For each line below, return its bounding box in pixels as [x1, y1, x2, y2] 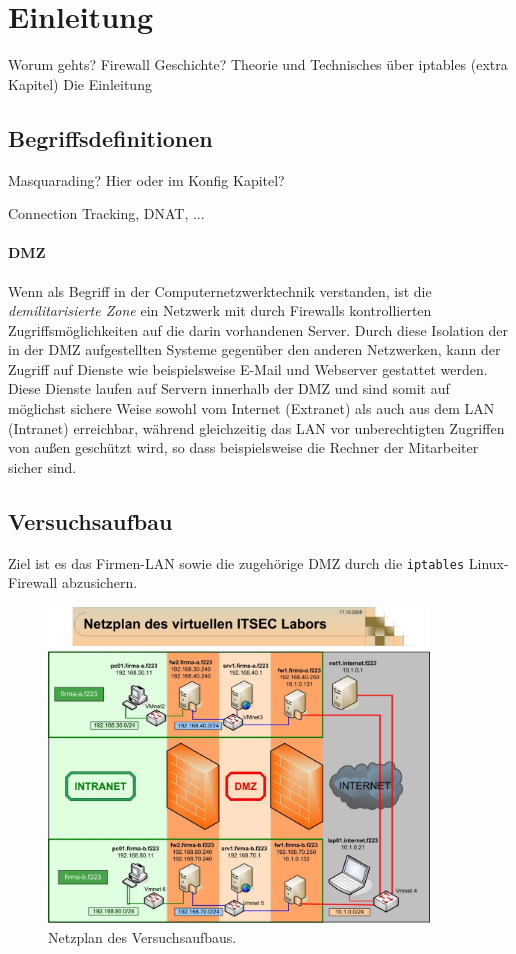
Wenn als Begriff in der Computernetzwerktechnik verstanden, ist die [8, 280, 432, 301]
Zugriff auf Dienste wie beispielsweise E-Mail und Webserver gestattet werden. [8, 358, 488, 379]
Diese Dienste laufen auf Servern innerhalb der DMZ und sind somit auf [8, 378, 450, 399]
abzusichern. [61, 572, 138, 593]
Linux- [468, 552, 509, 573]
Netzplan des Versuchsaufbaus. [48, 926, 237, 947]
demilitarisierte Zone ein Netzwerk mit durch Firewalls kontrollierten [8, 300, 432, 321]
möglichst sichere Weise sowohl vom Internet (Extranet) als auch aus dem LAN [8, 398, 495, 419]
